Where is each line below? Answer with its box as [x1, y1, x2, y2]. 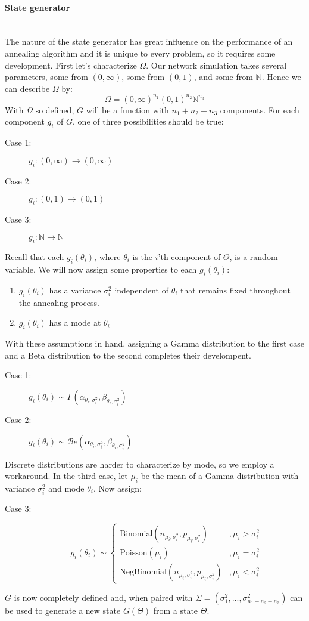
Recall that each [5, 251, 64, 263]
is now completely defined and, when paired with [14, 591, 193, 604]
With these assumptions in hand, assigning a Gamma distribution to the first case [5, 337, 304, 350]
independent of [114, 284, 169, 296]
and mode [48, 481, 85, 494]
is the [132, 251, 153, 263]
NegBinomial [120, 568, 167, 577]
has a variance [49, 284, 101, 296]
